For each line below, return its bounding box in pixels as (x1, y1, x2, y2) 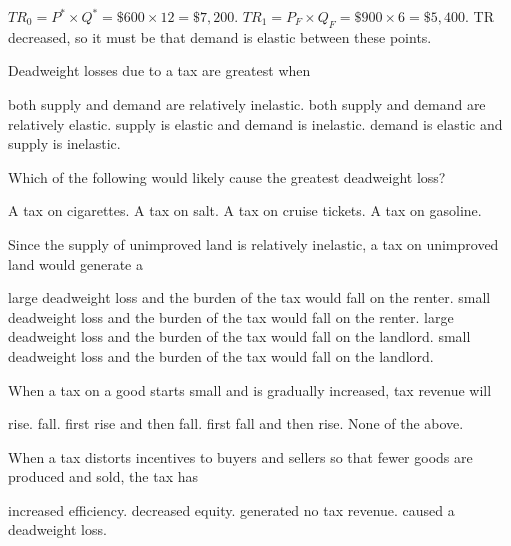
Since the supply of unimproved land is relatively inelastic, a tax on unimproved (8, 233, 499, 254)
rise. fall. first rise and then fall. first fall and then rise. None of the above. (8, 413, 464, 434)
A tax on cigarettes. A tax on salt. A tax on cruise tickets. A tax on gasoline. (8, 200, 482, 221)
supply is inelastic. (8, 133, 121, 154)
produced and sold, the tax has (8, 466, 198, 487)
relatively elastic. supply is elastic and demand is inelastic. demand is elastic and (8, 113, 503, 134)
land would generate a (8, 253, 143, 274)
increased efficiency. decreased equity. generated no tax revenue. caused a (8, 499, 455, 520)
